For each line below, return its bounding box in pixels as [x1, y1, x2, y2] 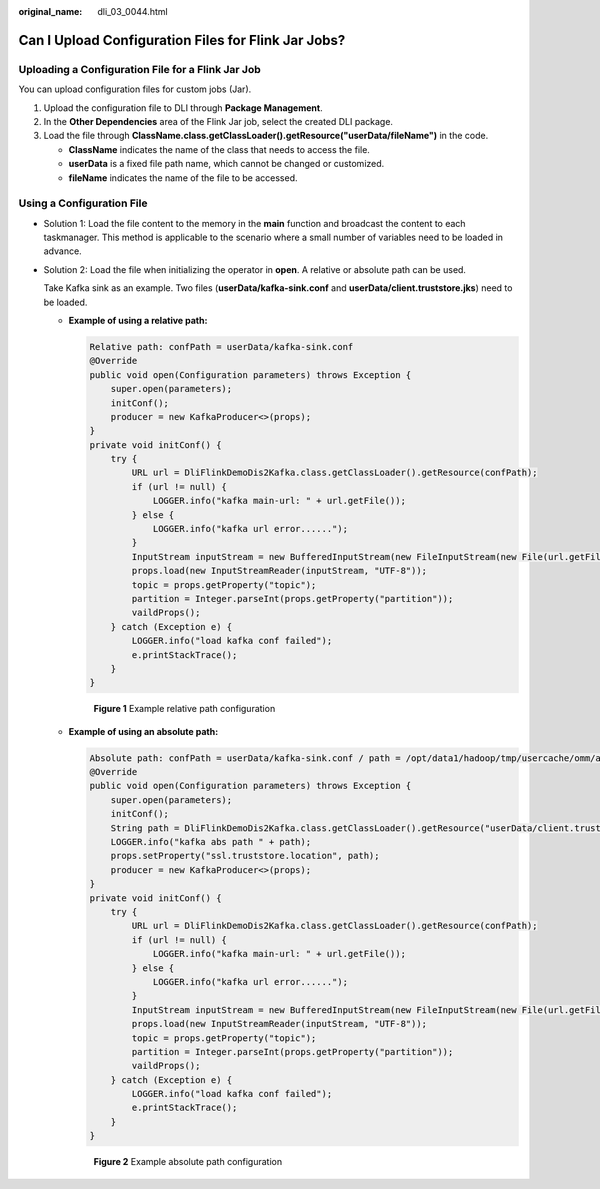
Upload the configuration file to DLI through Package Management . [43, 101, 324, 114]
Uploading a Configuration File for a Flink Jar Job [18, 62, 262, 76]
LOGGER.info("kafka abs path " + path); [110, 836, 312, 848]
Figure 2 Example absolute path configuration [93, 1156, 283, 1168]
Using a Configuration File [18, 196, 148, 210]
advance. [43, 245, 82, 257]
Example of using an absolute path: [68, 725, 219, 737]
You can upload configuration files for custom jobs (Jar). [18, 83, 252, 95]
